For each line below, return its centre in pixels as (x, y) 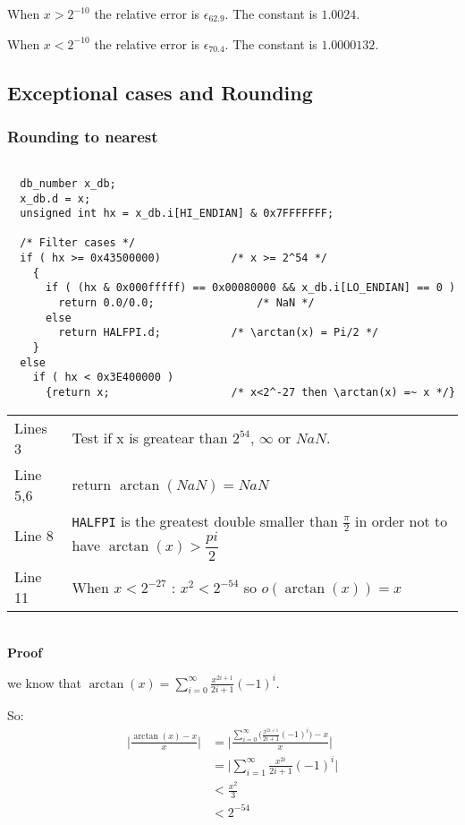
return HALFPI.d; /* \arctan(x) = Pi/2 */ (219, 333)
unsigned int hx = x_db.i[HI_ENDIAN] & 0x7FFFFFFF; (177, 214)
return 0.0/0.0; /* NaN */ (186, 303)
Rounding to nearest (83, 136)
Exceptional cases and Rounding (160, 92)
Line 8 (34, 536)
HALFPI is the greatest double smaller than (205, 520)
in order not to (401, 520)
